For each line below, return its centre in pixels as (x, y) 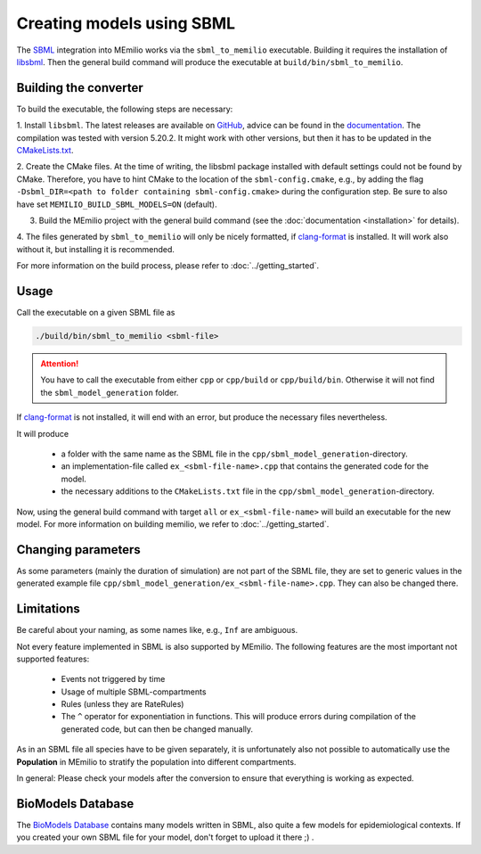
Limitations (48, 609)
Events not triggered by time (113, 679)
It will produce (43, 433)
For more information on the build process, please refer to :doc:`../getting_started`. (168, 266)
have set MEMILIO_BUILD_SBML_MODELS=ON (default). (117, 204)
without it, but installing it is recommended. (96, 249)
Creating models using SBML (126, 23)
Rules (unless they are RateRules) (122, 704)
